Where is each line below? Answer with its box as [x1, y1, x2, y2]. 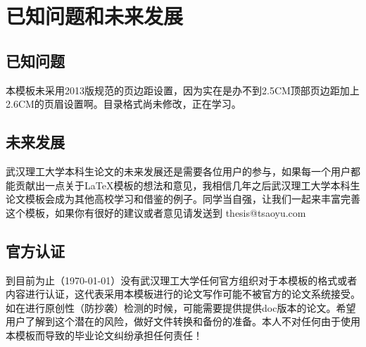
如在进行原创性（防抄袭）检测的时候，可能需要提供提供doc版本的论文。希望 [6, 300, 356, 315]
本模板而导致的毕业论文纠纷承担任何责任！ [6, 327, 203, 342]
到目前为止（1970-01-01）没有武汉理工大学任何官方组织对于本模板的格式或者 [6, 272, 358, 287]
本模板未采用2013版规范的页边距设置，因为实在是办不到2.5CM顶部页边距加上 [6, 82, 360, 97]
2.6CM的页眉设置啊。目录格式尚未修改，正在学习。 [6, 96, 241, 111]
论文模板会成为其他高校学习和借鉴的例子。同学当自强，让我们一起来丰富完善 [6, 191, 360, 206]
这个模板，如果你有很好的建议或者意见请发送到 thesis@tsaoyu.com [6, 205, 306, 220]
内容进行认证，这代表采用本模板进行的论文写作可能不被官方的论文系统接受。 [6, 286, 360, 301]
